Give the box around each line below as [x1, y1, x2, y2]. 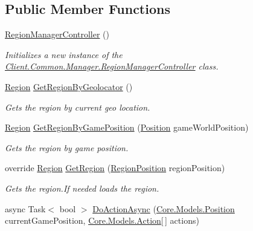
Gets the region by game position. [5, 141, 129, 154]
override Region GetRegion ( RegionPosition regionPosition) [5, 161, 225, 174]
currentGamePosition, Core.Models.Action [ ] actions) [5, 214, 199, 227]
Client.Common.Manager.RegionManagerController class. [5, 60, 219, 73]
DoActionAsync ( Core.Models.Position [92, 202, 235, 215]
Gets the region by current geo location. [5, 100, 150, 113]
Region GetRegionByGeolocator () [5, 80, 133, 93]
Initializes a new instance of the [5, 48, 123, 60]
